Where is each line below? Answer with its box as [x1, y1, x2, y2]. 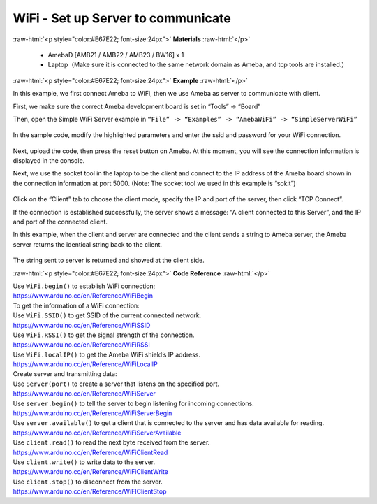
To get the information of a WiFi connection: [13, 301, 140, 310]
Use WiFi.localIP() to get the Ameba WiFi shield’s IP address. [13, 350, 200, 359]
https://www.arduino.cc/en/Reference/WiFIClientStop [13, 487, 167, 496]
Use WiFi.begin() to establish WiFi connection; [13, 282, 156, 290]
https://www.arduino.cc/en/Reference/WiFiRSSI [13, 340, 150, 349]
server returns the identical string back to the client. [13, 240, 163, 248]
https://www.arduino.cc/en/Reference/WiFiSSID [13, 321, 151, 329]
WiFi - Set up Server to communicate [13, 10, 232, 26]
